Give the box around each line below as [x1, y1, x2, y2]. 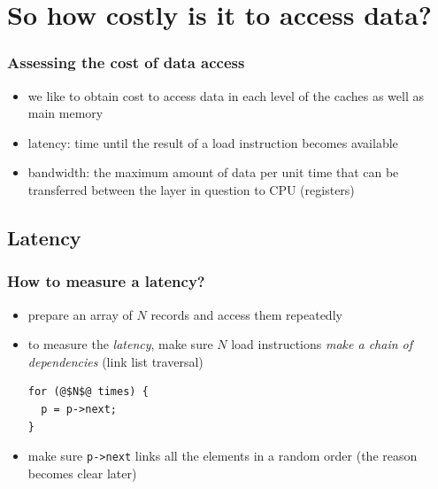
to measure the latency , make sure [27, 335, 213, 353]
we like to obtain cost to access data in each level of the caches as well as [27, 86, 424, 105]
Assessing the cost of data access [7, 51, 245, 74]
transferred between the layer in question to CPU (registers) [27, 180, 355, 198]
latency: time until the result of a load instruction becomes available [27, 133, 398, 151]
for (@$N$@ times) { [27, 385, 149, 399]
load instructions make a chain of [231, 335, 413, 353]
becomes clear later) [27, 463, 137, 482]
